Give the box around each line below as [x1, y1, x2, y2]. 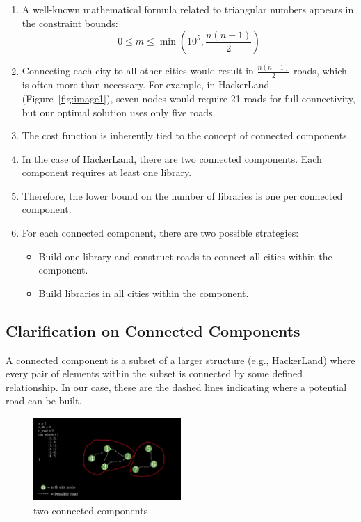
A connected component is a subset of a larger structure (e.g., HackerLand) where [6, 352, 355, 367]
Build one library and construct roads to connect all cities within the [38, 248, 332, 263]
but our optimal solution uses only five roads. [22, 104, 216, 119]
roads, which [294, 63, 347, 78]
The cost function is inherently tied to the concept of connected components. [22, 128, 350, 143]
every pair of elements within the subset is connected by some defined [6, 366, 303, 381]
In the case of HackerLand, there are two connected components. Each [22, 151, 322, 166]
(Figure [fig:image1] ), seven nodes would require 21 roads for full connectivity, [22, 90, 355, 105]
